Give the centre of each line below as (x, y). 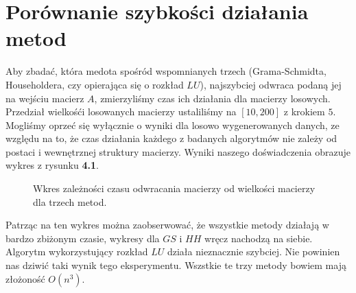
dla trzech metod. (70, 201)
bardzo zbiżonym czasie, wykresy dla (83, 238)
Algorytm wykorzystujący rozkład (77, 251)
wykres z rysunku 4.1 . (52, 165)
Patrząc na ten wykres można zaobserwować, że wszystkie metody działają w (167, 225)
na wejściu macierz (45, 98)
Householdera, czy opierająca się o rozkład (95, 84)
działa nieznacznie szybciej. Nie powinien (253, 251)
